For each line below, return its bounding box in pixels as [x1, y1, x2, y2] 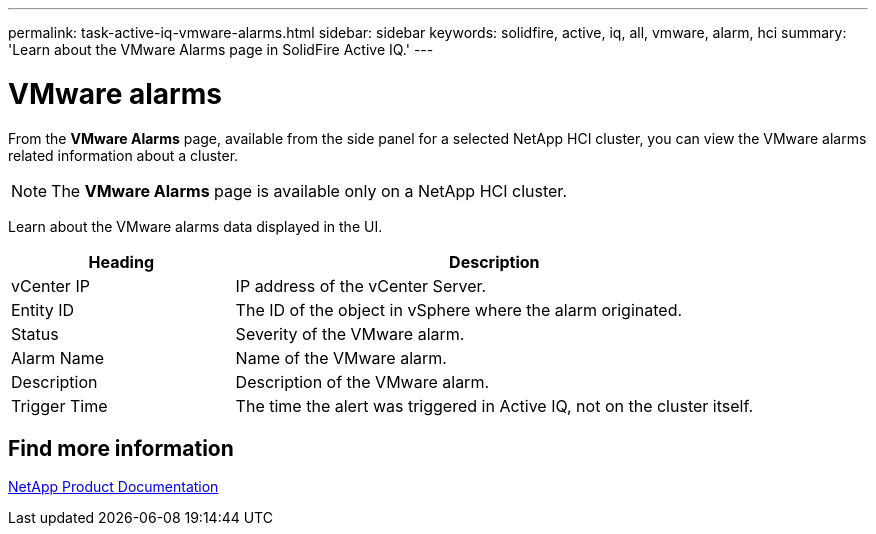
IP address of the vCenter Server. [235, 275, 487, 296]
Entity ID [11, 299, 75, 320]
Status [11, 323, 59, 344]
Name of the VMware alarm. [235, 347, 447, 368]
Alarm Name [11, 347, 105, 368]
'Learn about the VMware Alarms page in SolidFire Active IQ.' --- [8, 41, 434, 58]
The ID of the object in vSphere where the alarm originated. [235, 299, 683, 320]
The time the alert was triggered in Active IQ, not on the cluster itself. [235, 395, 754, 416]
